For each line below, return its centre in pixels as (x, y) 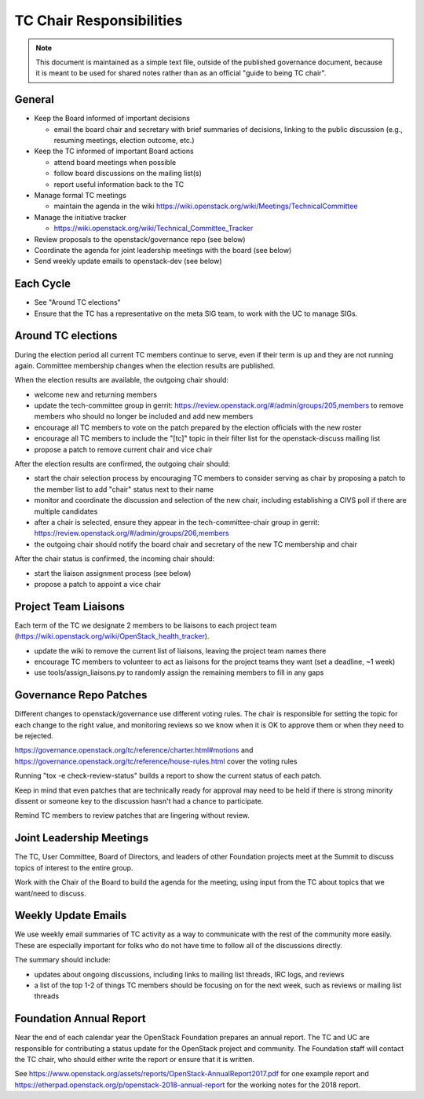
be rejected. (34, 736)
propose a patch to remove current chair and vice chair (123, 449)
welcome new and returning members (95, 394)
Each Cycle (42, 284)
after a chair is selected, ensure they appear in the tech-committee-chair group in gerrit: (177, 522)
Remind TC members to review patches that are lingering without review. (132, 815)
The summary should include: (63, 960)
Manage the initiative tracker (80, 217)
